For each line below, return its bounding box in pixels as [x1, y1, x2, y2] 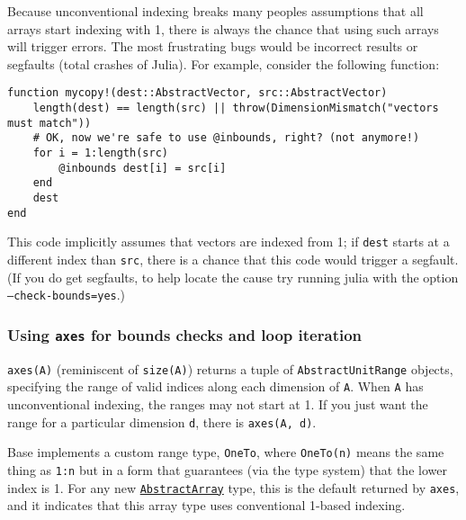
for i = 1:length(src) [32, 147, 168, 159]
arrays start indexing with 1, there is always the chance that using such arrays [7, 19, 439, 38]
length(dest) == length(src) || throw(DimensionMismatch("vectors [32, 102, 439, 115]
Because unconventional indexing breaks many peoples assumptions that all [7, 2, 424, 20]
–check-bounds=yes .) [7, 285, 126, 304]
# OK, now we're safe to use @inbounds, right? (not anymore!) [32, 131, 420, 145]
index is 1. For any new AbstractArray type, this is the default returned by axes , [7, 478, 460, 497]
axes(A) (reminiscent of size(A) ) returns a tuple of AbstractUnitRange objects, [7, 359, 453, 378]
